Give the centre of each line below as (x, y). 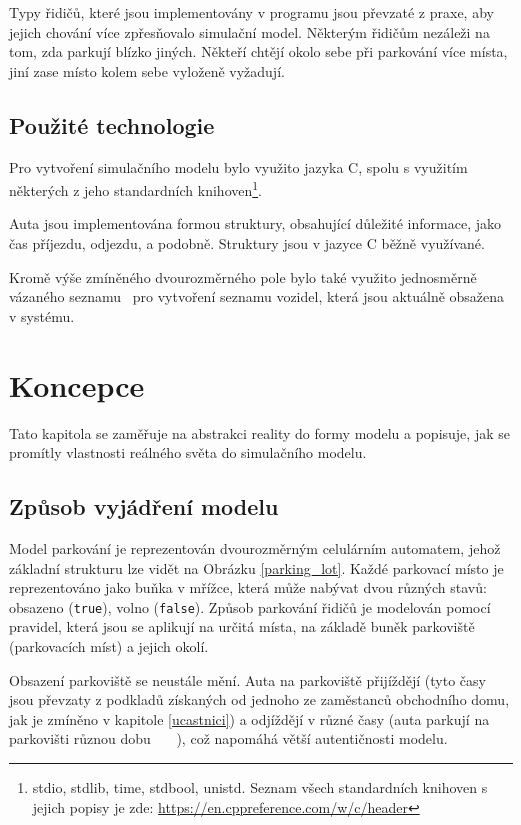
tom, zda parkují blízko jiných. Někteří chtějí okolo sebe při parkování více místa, (258, 51)
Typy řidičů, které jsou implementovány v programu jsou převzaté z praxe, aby (251, 12)
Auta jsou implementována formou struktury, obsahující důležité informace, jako (255, 223)
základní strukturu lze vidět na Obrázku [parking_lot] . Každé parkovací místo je (256, 567)
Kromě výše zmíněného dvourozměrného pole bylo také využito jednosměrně (243, 276)
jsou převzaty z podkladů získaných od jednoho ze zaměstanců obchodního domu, (259, 699)
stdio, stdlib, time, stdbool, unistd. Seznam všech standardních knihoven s (260, 786)
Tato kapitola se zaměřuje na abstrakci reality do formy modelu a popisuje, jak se (259, 432)
